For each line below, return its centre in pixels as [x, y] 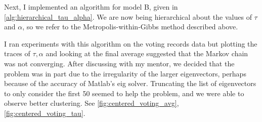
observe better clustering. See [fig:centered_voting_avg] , [92, 103]
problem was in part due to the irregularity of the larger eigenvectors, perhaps [125, 73]
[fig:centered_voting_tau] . [45, 113]
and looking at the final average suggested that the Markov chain [147, 53]
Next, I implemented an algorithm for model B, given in [91, 7]
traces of [17, 53]
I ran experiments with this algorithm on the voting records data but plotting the [131, 43]
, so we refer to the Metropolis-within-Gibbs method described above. [130, 27]
